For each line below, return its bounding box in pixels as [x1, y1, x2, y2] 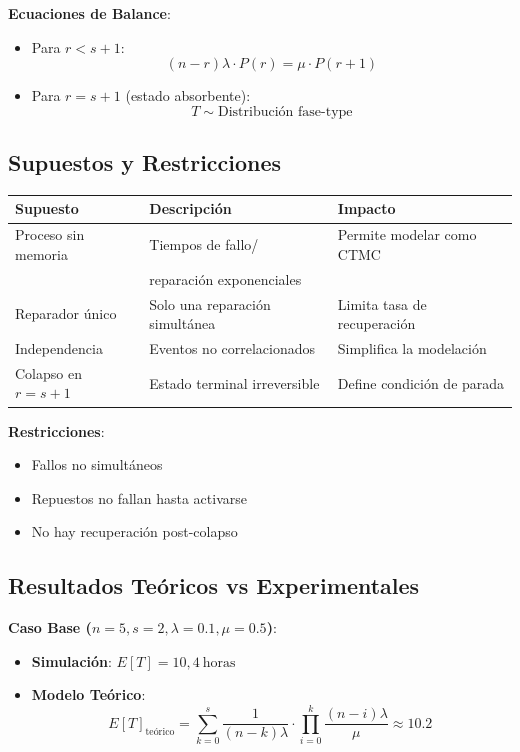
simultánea [149, 313, 216, 334]
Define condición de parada [337, 372, 505, 393]
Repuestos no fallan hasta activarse [31, 487, 247, 508]
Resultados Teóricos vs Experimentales [8, 570, 420, 601]
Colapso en [15, 362, 82, 383]
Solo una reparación [149, 293, 271, 314]
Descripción [149, 198, 232, 219]
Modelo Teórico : [31, 684, 146, 705]
